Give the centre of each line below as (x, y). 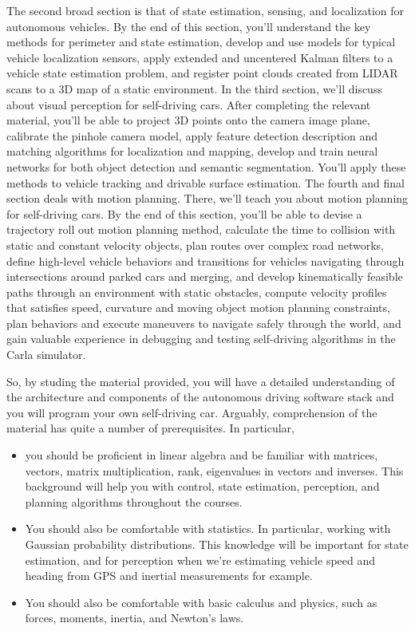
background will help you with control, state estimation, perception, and (202, 486)
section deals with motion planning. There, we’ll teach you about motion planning (207, 198)
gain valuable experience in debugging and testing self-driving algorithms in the (201, 339)
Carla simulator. (46, 355)
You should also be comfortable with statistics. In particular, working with (208, 528)
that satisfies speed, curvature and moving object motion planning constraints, (198, 308)
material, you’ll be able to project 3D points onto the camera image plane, (188, 120)
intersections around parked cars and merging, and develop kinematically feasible (205, 276)
